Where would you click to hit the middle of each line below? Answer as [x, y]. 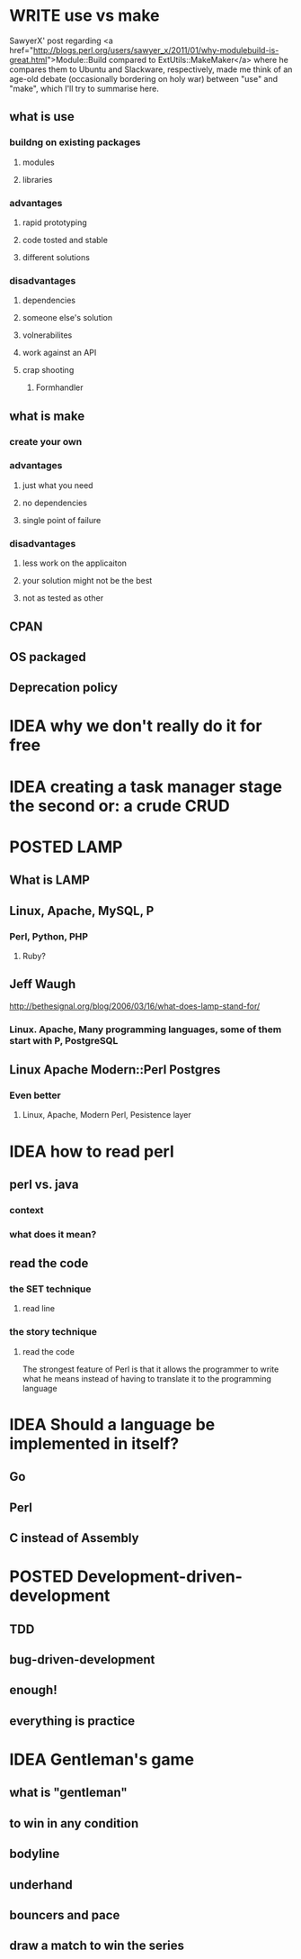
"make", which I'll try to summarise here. [84, 88]
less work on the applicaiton [75, 563]
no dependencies [55, 503]
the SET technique [50, 1289]
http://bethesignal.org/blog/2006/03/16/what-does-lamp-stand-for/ [135, 1006]
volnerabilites [47, 335]
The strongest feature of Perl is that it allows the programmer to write [150, 1369]
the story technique [53, 1332]
